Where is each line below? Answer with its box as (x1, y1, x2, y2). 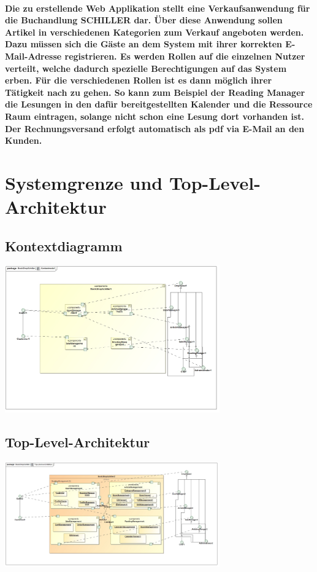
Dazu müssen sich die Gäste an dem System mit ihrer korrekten (5, 37, 282, 50)
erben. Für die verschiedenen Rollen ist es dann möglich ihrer (5, 74, 272, 87)
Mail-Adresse (5, 49, 62, 62)
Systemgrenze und (5, 170, 163, 195)
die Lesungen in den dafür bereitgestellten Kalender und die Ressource (5, 98, 313, 111)
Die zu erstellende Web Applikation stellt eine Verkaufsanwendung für (5, 1, 310, 14)
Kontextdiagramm (5, 236, 123, 255)
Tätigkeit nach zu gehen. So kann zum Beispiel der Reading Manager (5, 85, 305, 98)
